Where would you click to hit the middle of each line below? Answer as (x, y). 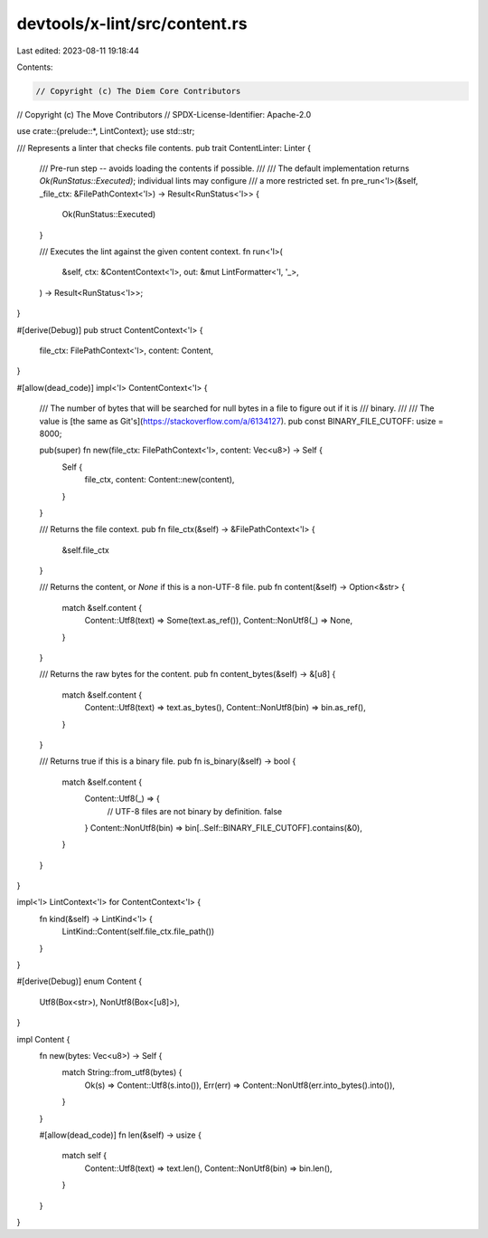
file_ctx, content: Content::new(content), (160, 480)
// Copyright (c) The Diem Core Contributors (138, 91)
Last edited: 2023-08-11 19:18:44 (78, 51)
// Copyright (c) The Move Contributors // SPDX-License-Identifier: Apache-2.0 (164, 114)
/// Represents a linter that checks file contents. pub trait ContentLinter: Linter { (164, 148)
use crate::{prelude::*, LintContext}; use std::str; (106, 131)
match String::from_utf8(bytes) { (122, 1072)
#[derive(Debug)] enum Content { (80, 981)
